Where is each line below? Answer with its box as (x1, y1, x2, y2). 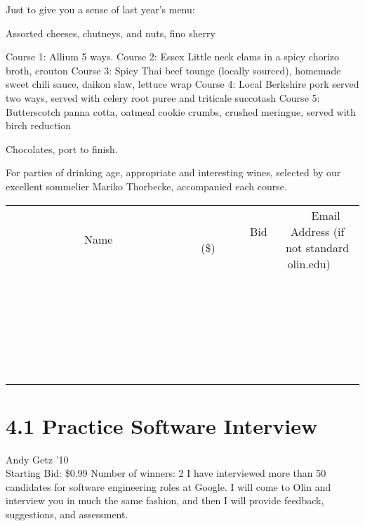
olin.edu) (287, 255, 331, 272)
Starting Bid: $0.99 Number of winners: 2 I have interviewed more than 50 (6, 466, 326, 480)
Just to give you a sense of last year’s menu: (6, 2, 195, 16)
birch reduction (6, 118, 72, 133)
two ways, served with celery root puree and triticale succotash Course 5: (6, 90, 320, 105)
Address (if (291, 223, 345, 239)
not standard (286, 239, 350, 256)
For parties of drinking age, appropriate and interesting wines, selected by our (6, 165, 341, 180)
